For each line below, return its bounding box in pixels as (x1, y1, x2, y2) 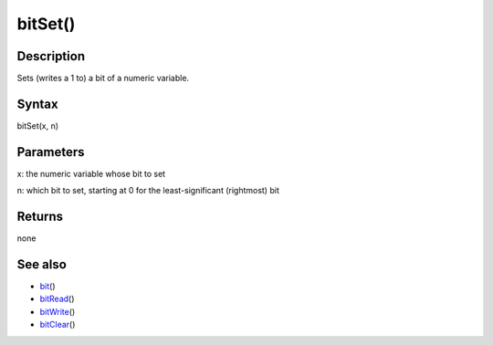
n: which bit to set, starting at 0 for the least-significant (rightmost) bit (16, 185, 280, 196)
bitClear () (39, 319, 76, 330)
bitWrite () (39, 306, 76, 317)
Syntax (16, 96, 58, 111)
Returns (16, 209, 64, 225)
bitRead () (39, 293, 75, 305)
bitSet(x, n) (16, 120, 59, 131)
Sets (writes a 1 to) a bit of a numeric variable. (16, 73, 190, 84)
